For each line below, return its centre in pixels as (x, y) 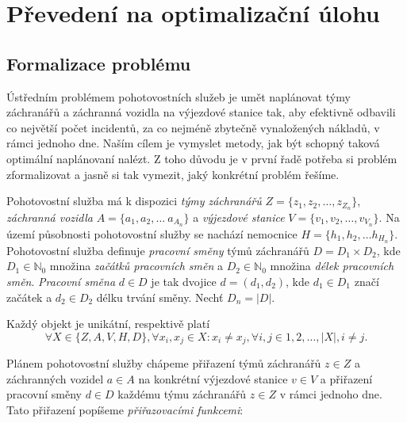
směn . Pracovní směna (61, 281)
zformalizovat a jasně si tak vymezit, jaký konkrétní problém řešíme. (173, 174)
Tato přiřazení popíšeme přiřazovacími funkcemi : (125, 409)
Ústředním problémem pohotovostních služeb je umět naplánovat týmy (179, 96)
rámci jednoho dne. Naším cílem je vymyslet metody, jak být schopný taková (193, 143)
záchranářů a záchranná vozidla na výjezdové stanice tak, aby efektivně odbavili (201, 112)
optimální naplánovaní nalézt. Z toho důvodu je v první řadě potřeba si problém (202, 158)
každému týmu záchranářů (182, 394)
